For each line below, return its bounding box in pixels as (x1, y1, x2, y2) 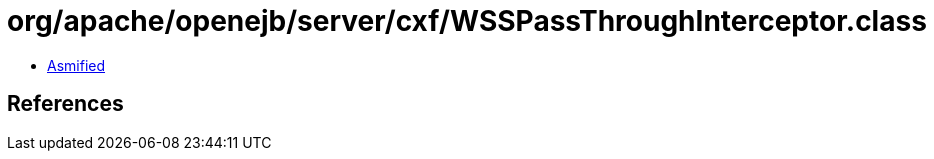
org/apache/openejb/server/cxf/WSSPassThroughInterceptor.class (7, 4, 927, 38)
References (7, 91, 124, 117)
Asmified (47, 56, 106, 74)
